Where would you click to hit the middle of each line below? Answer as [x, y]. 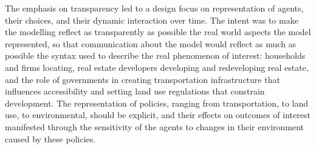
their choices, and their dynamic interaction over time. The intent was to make [152, 20]
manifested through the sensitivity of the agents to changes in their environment [155, 126]
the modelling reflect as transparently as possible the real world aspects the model [158, 32]
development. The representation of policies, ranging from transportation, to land [157, 103]
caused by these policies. [50, 138]
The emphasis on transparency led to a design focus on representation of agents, [154, 8]
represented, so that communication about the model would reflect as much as [151, 43]
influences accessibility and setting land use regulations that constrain [135, 91]
